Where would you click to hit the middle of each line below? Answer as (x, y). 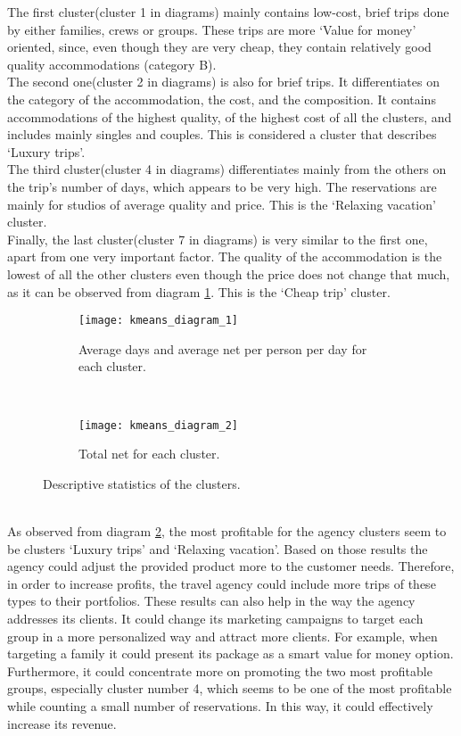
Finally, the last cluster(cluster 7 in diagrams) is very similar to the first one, (218, 239)
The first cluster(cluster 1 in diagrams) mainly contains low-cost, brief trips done (228, 12)
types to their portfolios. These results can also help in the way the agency (211, 601)
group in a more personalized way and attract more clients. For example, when (222, 636)
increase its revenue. (62, 723)
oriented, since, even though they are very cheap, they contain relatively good (219, 47)
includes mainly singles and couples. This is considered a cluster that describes (222, 134)
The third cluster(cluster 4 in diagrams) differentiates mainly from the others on (227, 169)
